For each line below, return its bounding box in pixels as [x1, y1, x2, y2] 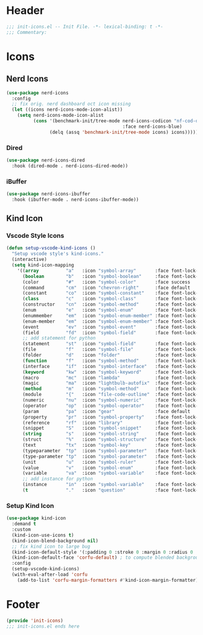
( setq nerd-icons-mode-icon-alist [17, 113, 104, 119]
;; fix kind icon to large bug [11, 543, 91, 550]
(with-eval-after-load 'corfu [11, 571, 88, 578]
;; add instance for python [22, 476, 94, 482]
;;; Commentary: [6, 29, 47, 35]
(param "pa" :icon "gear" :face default [22, 408, 190, 415]
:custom [11, 527, 31, 533]
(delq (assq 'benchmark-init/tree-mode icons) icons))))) [49, 129, 199, 135]
